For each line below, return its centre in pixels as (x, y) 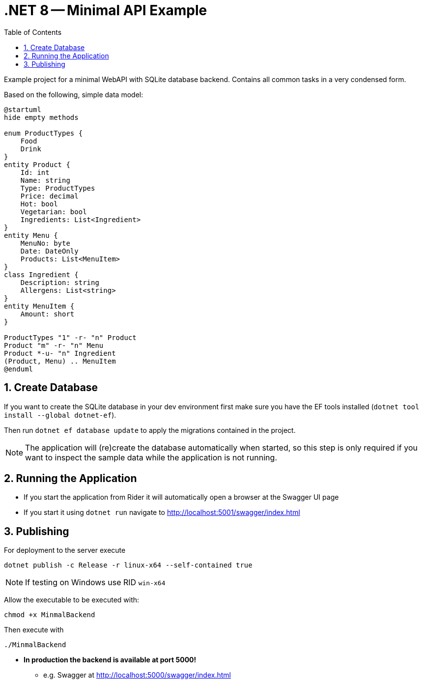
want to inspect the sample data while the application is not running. (151, 457)
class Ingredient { (41, 274)
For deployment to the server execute (65, 550)
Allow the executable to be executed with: (72, 600)
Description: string (60, 282)
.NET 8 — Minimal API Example (106, 10)
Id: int (35, 172)
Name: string (45, 180)
